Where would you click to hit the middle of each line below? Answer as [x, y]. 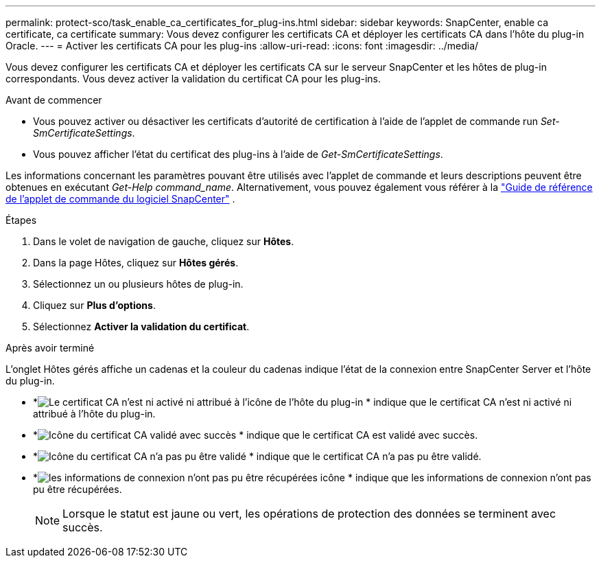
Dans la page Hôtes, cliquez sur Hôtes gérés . [136, 263]
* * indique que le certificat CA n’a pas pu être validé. [257, 456]
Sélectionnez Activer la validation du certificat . [141, 326]
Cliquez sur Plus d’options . [94, 305]
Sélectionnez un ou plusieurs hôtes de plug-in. [138, 284]
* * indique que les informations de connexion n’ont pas [312, 478]
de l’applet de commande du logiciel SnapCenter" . [120, 199]
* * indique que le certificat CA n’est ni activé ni [303, 402]
